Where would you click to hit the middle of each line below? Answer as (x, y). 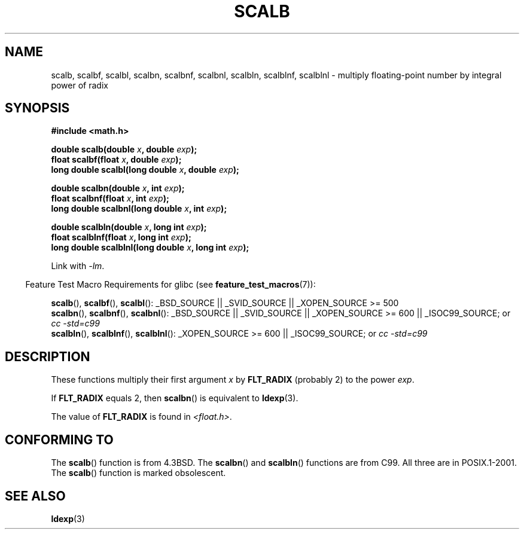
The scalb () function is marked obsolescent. (138, 473)
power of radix (80, 85)
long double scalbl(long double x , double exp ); (145, 170)
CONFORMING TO (59, 440)
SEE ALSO (35, 496)
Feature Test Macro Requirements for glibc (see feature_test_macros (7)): (170, 285)
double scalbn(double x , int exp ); (118, 188)
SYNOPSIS (37, 108)
